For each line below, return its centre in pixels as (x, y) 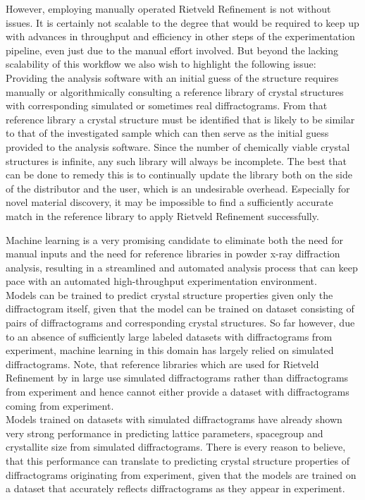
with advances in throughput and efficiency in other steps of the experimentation (180, 36)
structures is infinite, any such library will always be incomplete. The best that (177, 160)
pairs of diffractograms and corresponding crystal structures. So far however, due (180, 323)
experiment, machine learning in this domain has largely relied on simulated (170, 350)
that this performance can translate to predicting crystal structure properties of (178, 461)
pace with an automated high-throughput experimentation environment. (161, 281)
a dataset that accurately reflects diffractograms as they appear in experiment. (175, 488)
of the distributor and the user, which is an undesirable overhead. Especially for (178, 188)
